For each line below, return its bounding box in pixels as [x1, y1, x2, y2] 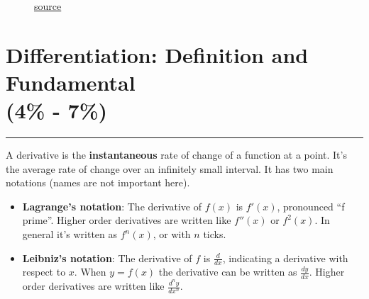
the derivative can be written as [158, 264, 297, 279]
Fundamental [6, 67, 136, 96]
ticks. [203, 227, 226, 242]
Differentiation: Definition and [6, 40, 309, 69]
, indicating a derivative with [222, 250, 348, 265]
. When [74, 264, 106, 279]
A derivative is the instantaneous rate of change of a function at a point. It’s [6, 147, 347, 162]
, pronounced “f [277, 198, 345, 213]
